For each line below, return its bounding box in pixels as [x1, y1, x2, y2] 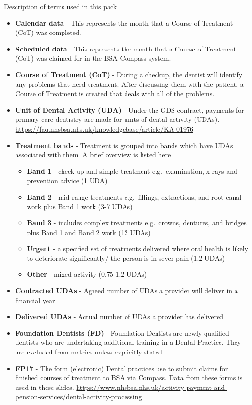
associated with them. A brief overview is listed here [15, 150, 171, 160]
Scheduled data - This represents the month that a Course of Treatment [15, 43, 236, 53]
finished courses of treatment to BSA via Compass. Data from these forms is [15, 372, 243, 383]
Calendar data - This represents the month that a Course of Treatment [15, 17, 233, 28]
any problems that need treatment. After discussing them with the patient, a [15, 79, 244, 89]
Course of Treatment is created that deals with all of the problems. [15, 88, 215, 99]
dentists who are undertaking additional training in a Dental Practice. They [15, 337, 241, 347]
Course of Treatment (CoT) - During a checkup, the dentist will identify [15, 69, 243, 79]
